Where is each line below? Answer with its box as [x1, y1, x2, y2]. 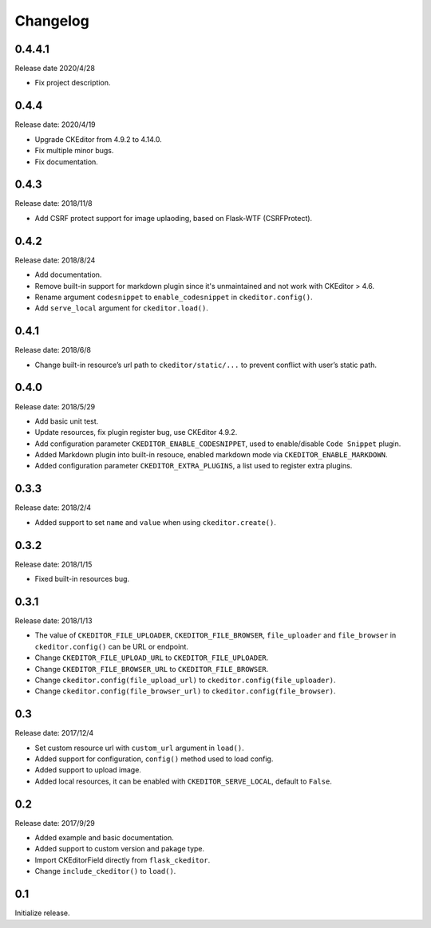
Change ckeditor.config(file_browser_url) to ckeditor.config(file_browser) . [34, 686, 336, 696]
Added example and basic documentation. [34, 833, 175, 843]
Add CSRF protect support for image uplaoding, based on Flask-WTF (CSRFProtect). [34, 213, 313, 223]
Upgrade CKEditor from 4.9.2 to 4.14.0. [34, 134, 163, 144]
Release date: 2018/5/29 [14, 401, 96, 411]
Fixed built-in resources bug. [34, 575, 130, 584]
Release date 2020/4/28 [14, 64, 96, 73]
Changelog [14, 12, 89, 30]
